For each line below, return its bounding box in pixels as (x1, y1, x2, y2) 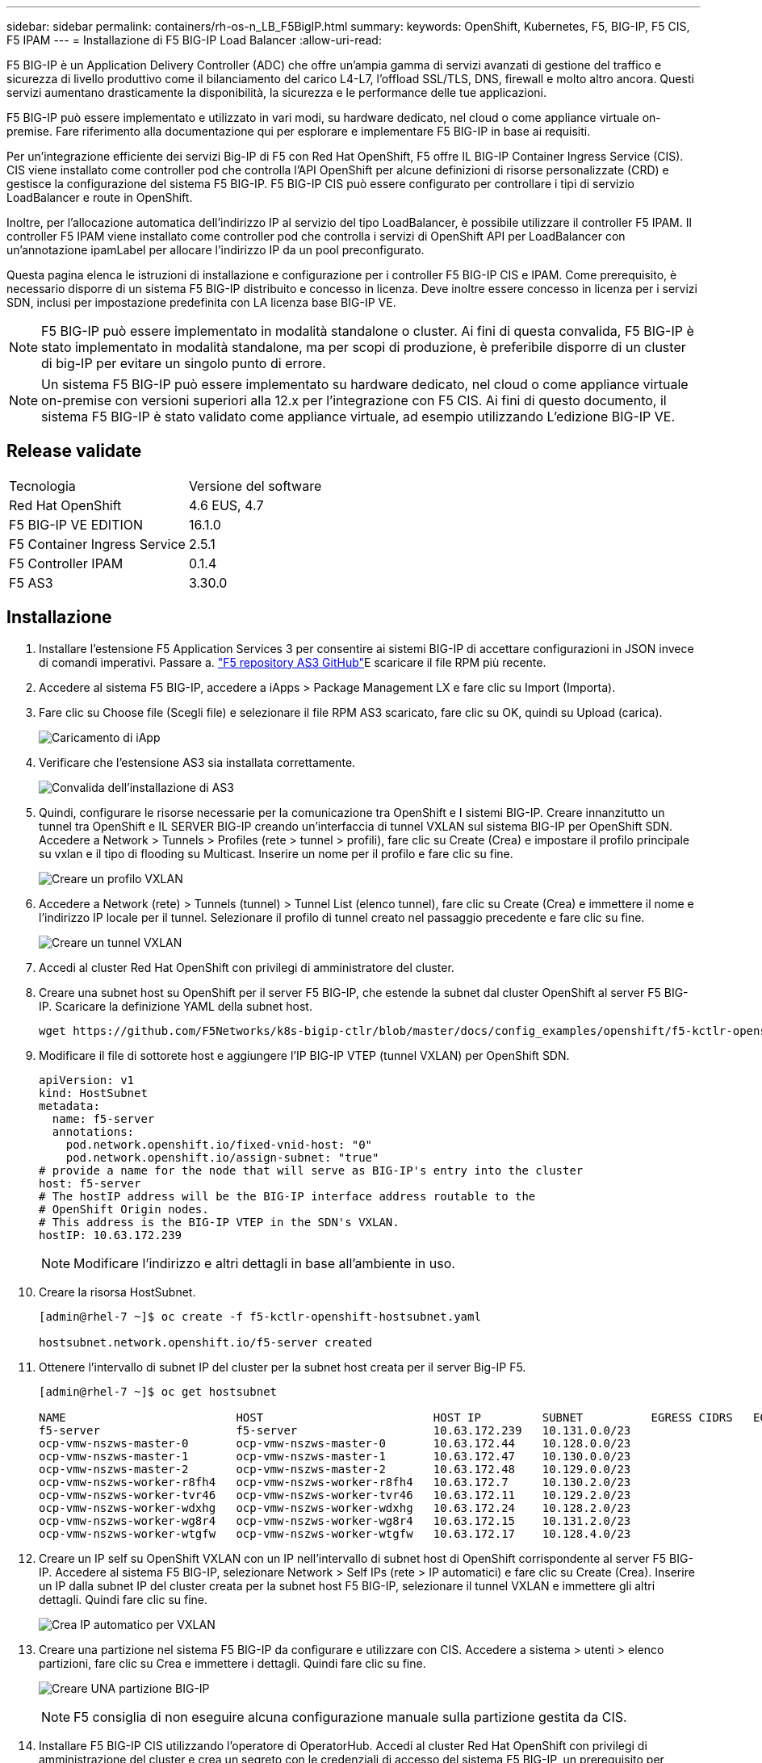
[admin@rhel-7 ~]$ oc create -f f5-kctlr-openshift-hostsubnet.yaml (39, 1309, 481, 1323)
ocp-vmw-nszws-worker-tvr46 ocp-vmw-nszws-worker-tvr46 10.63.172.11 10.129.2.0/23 (39, 1488, 631, 1501)
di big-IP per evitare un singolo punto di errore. (41, 355, 326, 371)
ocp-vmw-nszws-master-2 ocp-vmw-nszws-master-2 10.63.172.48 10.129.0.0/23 (39, 1462, 631, 1476)
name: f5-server (52, 1112, 155, 1125)
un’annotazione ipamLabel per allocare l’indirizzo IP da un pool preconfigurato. (6, 243, 425, 257)
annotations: (52, 1124, 135, 1138)
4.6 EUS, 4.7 (188, 496, 264, 513)
